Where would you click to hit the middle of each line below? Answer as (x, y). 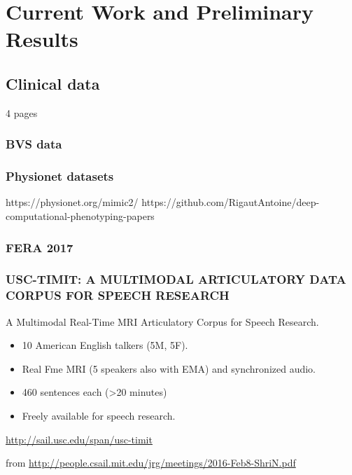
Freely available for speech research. (99, 415)
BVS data (34, 144)
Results (42, 39)
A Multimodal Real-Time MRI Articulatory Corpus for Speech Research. (162, 321)
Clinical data (53, 83)
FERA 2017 (40, 247)
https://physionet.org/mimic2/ (72, 202)
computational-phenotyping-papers (80, 216)
